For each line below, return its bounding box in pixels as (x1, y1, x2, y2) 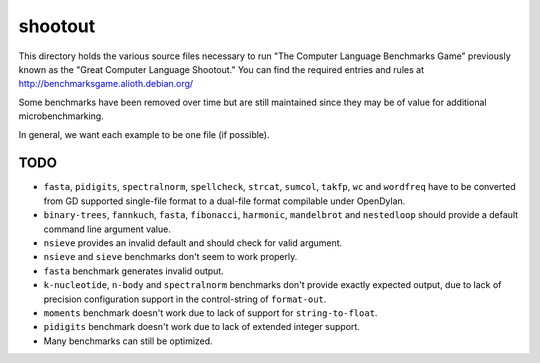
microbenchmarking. (18, 110, 104, 122)
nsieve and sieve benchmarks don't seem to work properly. (43, 251, 298, 263)
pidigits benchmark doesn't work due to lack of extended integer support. (43, 321, 360, 333)
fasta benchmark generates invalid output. (43, 265, 224, 277)
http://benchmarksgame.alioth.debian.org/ (18, 78, 194, 90)
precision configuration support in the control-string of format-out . (43, 293, 327, 305)
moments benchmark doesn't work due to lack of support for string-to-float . (43, 306, 378, 319)
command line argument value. (43, 223, 172, 235)
